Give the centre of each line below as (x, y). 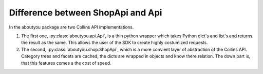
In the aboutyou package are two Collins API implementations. (71, 27)
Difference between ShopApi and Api (86, 13)
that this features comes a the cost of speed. (66, 63)
